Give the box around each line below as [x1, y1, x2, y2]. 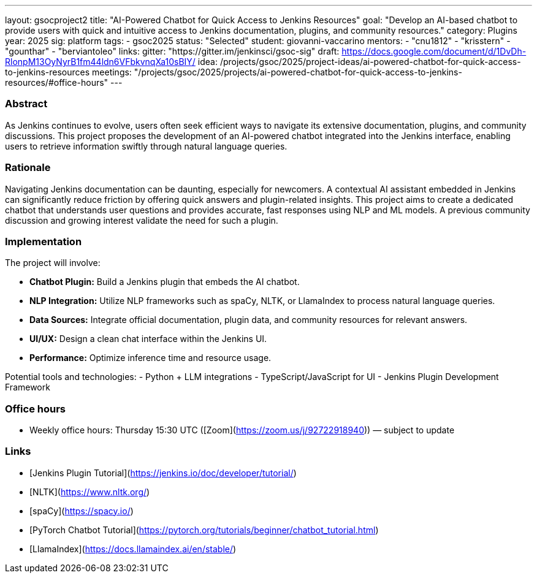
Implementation [5, 235, 82, 248]
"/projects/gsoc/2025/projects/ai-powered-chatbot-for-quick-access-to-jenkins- [134, 67, 462, 77]
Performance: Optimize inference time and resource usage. [29, 352, 272, 363]
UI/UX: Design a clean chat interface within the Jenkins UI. [29, 333, 267, 344]
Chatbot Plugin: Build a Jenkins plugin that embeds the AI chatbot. [29, 276, 300, 287]
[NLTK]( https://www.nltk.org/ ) [29, 486, 150, 497]
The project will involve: [5, 257, 101, 268]
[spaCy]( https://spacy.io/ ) [29, 505, 134, 516]
